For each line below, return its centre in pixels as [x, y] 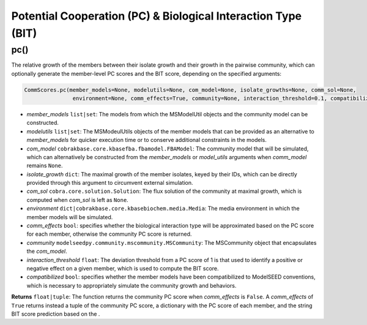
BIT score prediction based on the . [56, 314]
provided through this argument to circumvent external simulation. [110, 183]
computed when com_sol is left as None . [77, 200]
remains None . [45, 166]
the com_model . [47, 252]
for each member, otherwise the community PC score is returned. [109, 234]
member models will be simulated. [70, 217]
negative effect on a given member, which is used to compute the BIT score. [123, 268]
